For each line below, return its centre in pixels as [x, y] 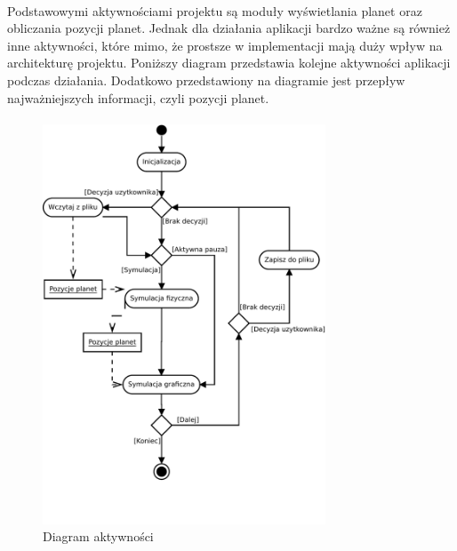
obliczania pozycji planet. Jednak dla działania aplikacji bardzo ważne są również [229, 28]
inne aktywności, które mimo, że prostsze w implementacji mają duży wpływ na [225, 45]
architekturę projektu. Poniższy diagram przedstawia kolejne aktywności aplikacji [229, 63]
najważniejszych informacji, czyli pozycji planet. [138, 97]
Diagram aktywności [98, 536]
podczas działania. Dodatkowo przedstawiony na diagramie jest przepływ [206, 80]
